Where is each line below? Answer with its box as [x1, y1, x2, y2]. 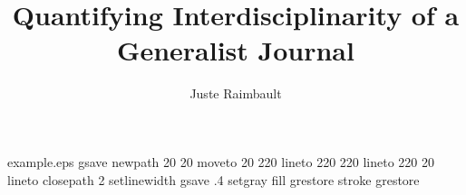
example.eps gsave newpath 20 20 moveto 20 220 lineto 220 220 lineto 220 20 [7, 152, 435, 171]
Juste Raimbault [189, 84, 282, 103]
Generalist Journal [117, 32, 354, 69]
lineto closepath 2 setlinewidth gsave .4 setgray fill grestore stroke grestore [7, 170, 420, 189]
